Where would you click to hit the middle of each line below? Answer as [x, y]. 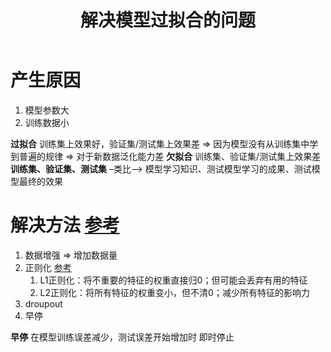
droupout [43, 303]
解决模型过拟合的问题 [167, 20]
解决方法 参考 [65, 225]
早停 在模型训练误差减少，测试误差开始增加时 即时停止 [122, 337]
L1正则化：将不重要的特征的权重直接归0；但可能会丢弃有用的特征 [173, 280]
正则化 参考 [48, 267]
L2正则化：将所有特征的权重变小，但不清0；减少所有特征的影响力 [174, 292]
